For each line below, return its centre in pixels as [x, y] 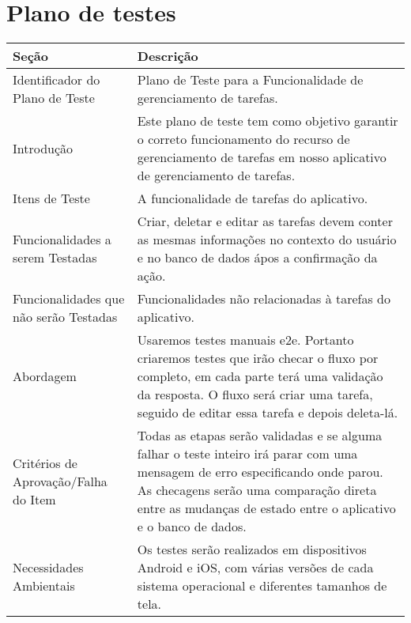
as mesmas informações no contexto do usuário [267, 240]
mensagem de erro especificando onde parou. [260, 472]
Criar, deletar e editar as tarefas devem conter [265, 221]
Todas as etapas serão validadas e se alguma [260, 436]
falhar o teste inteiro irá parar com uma [247, 454]
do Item [34, 499]
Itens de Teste [51, 198]
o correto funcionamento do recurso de [243, 139]
